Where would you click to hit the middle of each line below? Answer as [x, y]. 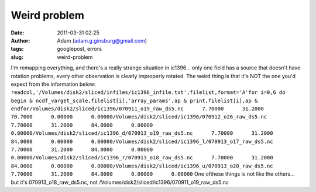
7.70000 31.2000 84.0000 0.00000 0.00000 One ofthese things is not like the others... [153, 174]
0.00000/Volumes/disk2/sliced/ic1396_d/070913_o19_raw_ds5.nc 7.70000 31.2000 [142, 133]
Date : [18, 33]
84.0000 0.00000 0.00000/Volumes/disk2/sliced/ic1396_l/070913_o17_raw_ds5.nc [142, 141]
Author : [20, 40]
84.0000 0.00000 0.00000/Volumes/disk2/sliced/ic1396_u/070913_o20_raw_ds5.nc [142, 166]
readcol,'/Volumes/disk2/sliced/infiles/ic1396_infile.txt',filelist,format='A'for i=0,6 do [148, 92]
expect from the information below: [53, 84]
